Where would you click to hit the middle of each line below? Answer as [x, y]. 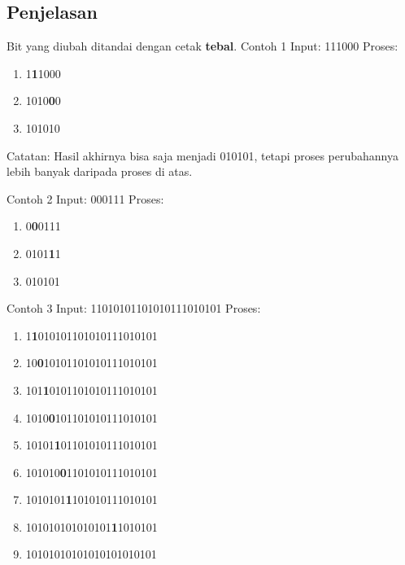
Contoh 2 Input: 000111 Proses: [85, 198]
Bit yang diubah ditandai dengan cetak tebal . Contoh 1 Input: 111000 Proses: [202, 46]
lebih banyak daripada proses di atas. [100, 171]
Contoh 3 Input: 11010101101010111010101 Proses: [134, 308]
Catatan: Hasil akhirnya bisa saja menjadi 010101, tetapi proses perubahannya [202, 155]
